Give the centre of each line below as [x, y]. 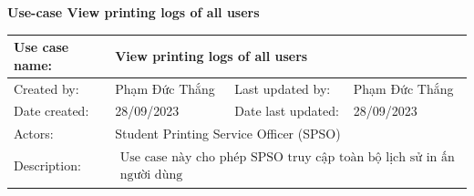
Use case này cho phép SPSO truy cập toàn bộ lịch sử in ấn [287, 158]
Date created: [52, 111]
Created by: [46, 88]
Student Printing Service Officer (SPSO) [228, 134]
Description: [47, 165]
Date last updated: [287, 111]
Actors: [34, 134]
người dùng [151, 175]
